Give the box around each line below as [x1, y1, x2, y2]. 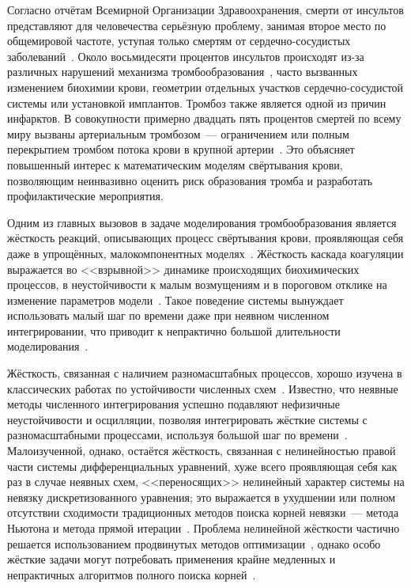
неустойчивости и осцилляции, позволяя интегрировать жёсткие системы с [7, 411, 368, 427]
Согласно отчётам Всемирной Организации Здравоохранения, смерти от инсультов [7, 2, 404, 17]
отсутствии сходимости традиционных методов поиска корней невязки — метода [7, 504, 399, 521]
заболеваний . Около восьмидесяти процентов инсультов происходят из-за [7, 47, 364, 64]
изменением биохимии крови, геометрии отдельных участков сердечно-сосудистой [7, 78, 404, 95]
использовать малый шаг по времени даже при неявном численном [7, 307, 330, 324]
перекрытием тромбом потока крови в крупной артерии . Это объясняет [7, 141, 355, 157]
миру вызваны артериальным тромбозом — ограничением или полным [7, 125, 349, 142]
